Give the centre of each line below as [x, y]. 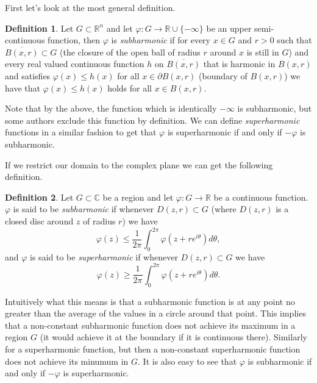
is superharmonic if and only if [225, 132]
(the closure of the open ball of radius [130, 52]
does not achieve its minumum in [67, 361]
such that [294, 40]
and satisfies [28, 75]
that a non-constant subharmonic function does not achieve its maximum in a [150, 325]
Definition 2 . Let [39, 197]
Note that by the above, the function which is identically [111, 108]
